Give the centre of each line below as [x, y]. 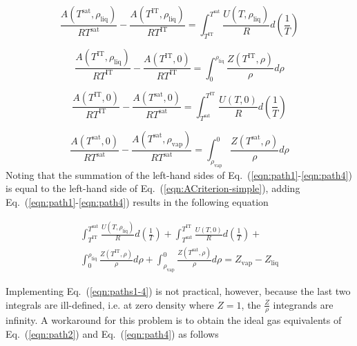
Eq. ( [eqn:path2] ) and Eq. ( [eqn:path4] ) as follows [112, 333]
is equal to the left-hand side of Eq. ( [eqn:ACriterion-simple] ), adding [153, 188]
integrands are [303, 304]
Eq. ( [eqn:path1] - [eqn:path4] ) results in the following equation [137, 202]
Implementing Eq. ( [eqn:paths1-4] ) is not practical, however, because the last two [178, 290]
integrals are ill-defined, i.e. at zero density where [110, 304]
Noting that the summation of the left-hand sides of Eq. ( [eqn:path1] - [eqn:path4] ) [179, 174]
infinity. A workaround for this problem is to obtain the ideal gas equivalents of [174, 320]
